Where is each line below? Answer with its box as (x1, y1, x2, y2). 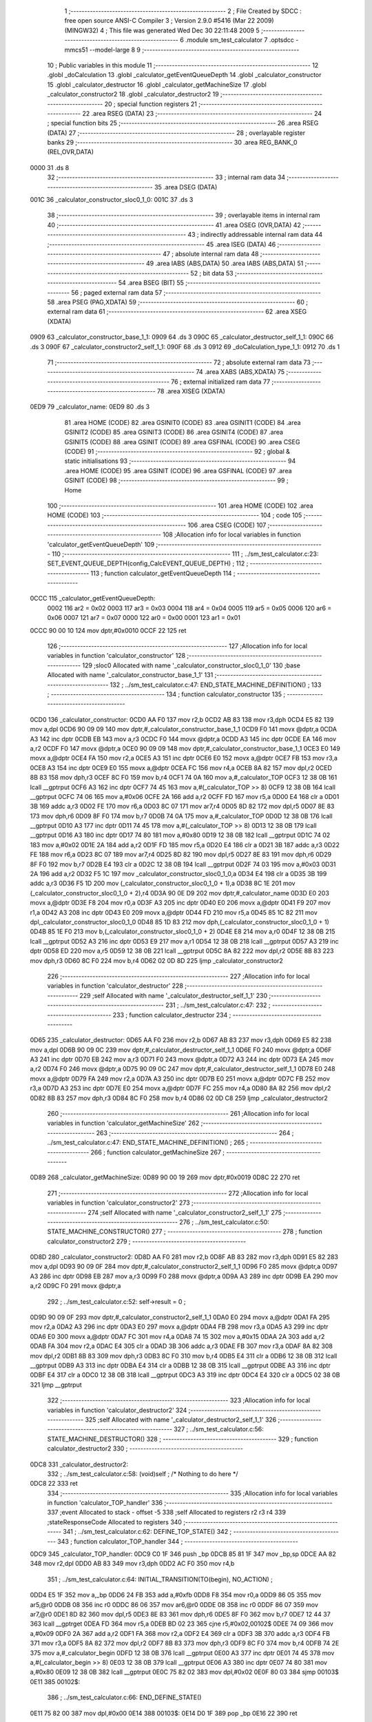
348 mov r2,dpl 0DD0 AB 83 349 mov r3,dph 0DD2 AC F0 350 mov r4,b (30, 1559, 235, 1568)
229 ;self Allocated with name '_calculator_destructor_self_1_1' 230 (79, 991, 268, 999)
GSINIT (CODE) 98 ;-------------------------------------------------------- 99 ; (64, 476, 289, 485)
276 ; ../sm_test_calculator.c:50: (179, 1218, 270, 1226)
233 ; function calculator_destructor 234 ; (112, 1010, 231, 1019)
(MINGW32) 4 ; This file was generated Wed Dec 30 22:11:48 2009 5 (64, 26, 260, 34)
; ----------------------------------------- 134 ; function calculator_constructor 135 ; (47, 690, 286, 698)
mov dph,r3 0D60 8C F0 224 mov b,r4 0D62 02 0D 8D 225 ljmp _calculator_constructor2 (30, 956, 284, 964)
